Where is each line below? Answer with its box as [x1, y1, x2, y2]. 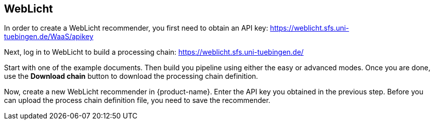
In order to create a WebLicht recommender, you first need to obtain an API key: [4, 24, 268, 33]
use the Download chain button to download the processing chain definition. [4, 72, 258, 81]
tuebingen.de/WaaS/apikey [4, 32, 93, 41]
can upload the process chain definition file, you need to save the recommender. [4, 96, 271, 105]
